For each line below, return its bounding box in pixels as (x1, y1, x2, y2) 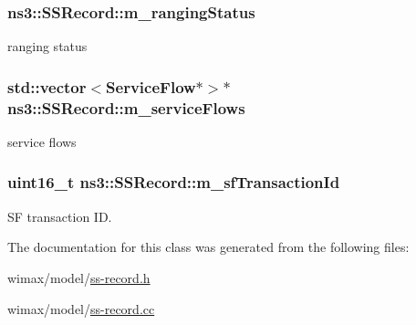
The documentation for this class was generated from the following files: (7, 237, 410, 257)
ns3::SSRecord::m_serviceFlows (7, 96, 245, 119)
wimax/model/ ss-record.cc (7, 299, 155, 318)
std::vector (7, 75, 87, 98)
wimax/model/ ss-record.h (7, 267, 151, 287)
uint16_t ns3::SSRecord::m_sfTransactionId (7, 171, 340, 194)
